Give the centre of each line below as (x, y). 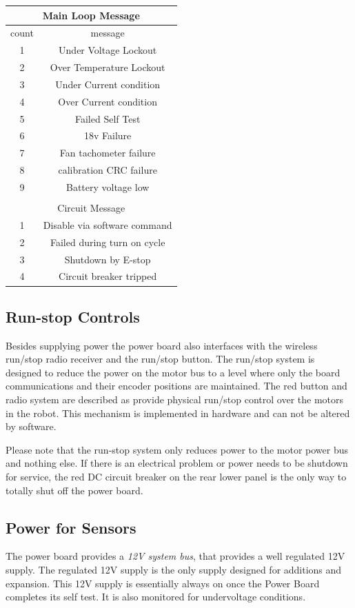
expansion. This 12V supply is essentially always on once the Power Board (163, 583)
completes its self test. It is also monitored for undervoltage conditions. (156, 597)
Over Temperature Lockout (108, 67)
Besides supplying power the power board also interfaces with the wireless (162, 345)
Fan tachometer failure (108, 153)
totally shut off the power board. (74, 490)
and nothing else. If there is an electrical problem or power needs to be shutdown (177, 463)
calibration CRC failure (108, 170)
